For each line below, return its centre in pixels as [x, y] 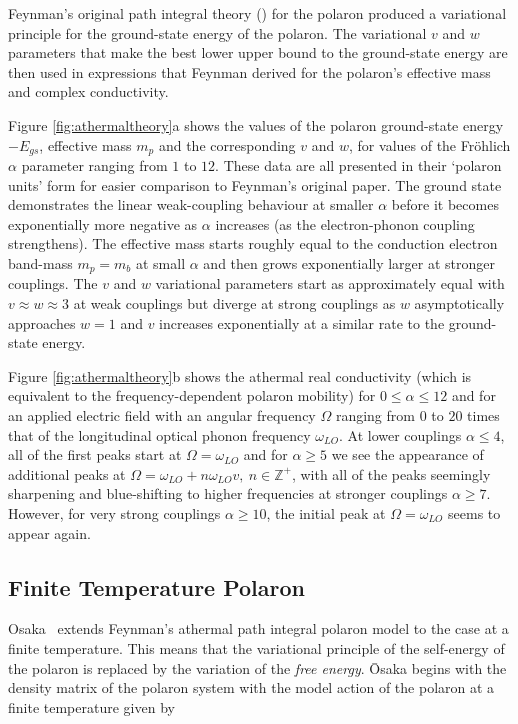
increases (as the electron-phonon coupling [345, 223]
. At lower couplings [400, 434]
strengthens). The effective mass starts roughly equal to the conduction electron [253, 243]
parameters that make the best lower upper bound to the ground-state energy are [258, 52]
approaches [42, 322]
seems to [474, 512]
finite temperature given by [91, 706]
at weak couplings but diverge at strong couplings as [234, 303]
